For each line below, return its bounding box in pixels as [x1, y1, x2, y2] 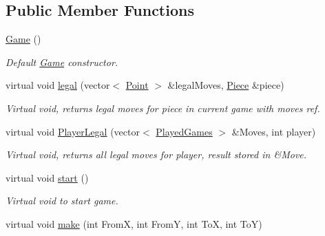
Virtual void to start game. [6, 193, 118, 208]
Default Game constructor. [6, 54, 118, 69]
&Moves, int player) [231, 124, 316, 138]
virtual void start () [6, 170, 89, 184]
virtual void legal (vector [6, 78, 110, 92]
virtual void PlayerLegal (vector [6, 124, 140, 138]
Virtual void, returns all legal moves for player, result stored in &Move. [6, 147, 307, 162]
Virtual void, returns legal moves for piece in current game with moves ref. [6, 100, 320, 115]
